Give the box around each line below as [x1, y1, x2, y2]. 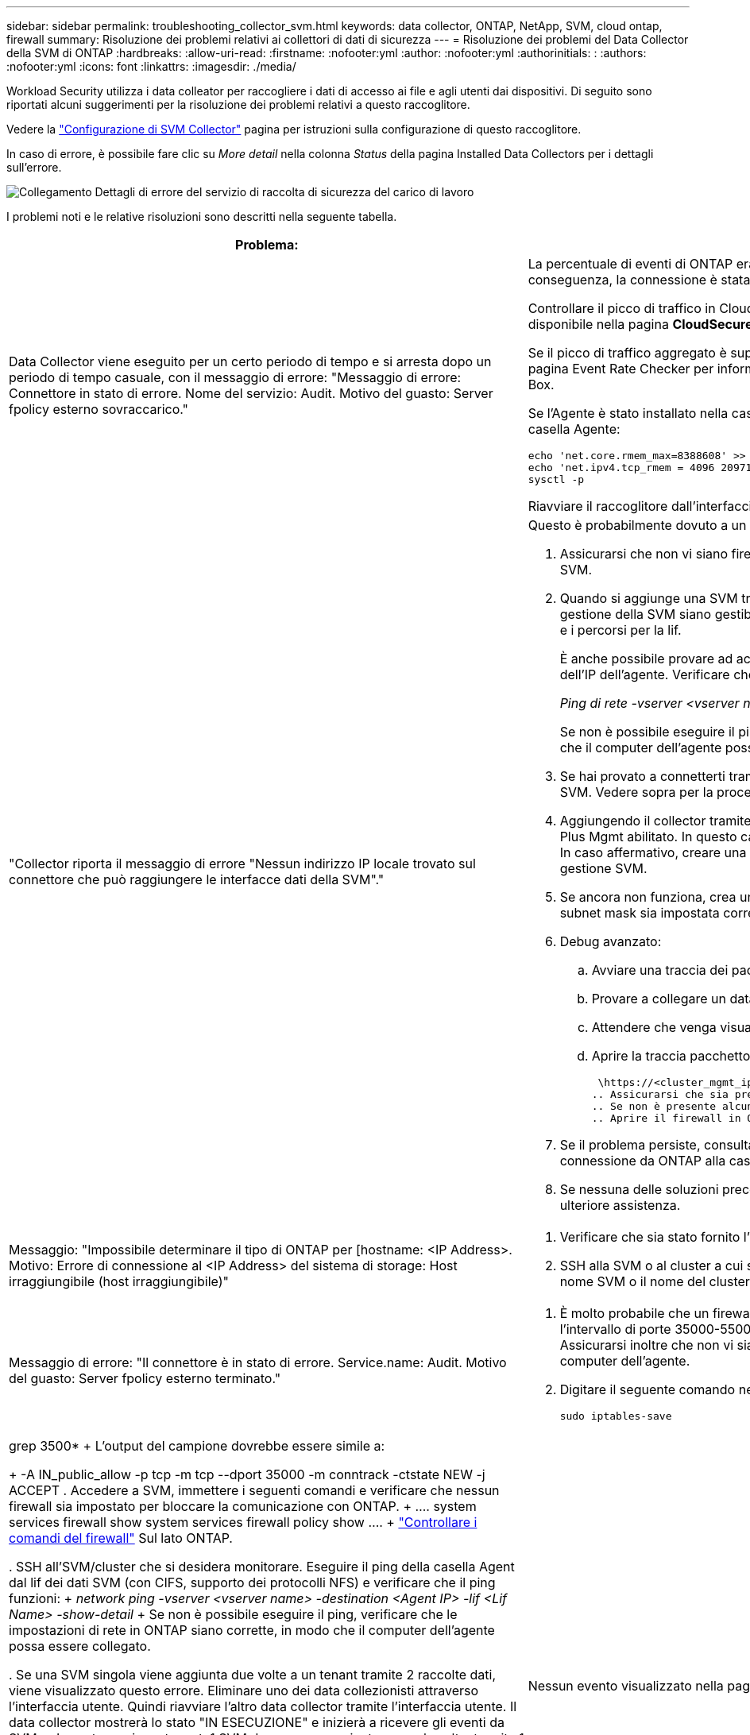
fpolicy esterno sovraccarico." [9, 400, 189, 417]
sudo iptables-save [559, 1410, 672, 1422]
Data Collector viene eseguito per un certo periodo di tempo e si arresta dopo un [9, 353, 492, 369]
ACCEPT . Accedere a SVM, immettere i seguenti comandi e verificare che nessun [9, 1482, 500, 1498]
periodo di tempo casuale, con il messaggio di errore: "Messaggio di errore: [9, 369, 462, 385]
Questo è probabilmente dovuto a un [528, 517, 747, 533]
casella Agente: [528, 421, 620, 437]
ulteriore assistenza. [559, 1197, 681, 1213]
